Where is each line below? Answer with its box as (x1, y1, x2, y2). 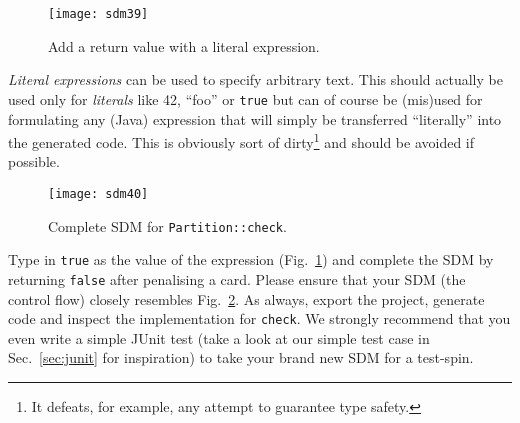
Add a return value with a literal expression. (48, 35, 320, 56)
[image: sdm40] (48, 186, 149, 201)
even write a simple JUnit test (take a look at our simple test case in (8, 327, 430, 348)
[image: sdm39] (48, 7, 149, 21)
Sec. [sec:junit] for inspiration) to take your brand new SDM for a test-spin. (8, 347, 474, 368)
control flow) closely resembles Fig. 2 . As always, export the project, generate (8, 288, 485, 309)
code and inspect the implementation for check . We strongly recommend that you (8, 308, 511, 329)
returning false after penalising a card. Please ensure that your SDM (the (8, 268, 466, 289)
